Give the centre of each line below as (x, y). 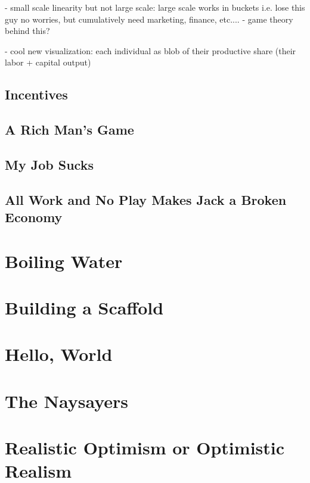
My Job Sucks (49, 164)
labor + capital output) (48, 62)
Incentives (36, 94)
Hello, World (59, 354)
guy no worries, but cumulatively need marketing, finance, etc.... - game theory (149, 19)
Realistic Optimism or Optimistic (145, 448)
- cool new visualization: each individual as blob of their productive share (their (151, 50)
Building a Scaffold (84, 308)
